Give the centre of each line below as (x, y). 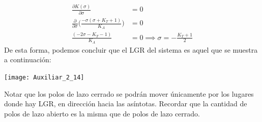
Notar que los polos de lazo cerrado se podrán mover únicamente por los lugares (129, 93)
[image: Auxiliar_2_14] (44, 78)
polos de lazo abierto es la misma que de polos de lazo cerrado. (102, 113)
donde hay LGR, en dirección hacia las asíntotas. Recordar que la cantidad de (126, 104)
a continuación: (28, 59)
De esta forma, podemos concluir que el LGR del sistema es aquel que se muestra (131, 49)
